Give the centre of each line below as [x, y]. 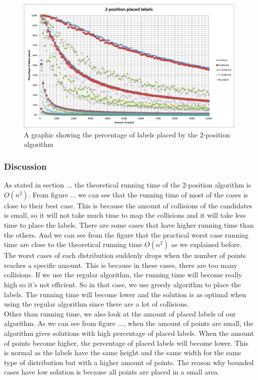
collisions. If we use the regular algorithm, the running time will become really [123, 275]
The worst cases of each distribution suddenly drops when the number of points [125, 255]
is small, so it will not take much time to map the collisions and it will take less [125, 215]
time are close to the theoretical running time [73, 244]
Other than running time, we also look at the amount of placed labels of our [120, 313]
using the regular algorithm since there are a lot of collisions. [97, 304]
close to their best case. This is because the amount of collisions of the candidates [128, 205]
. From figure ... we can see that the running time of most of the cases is [138, 194]
